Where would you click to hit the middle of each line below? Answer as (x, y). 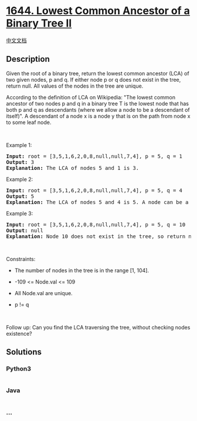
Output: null (25, 230)
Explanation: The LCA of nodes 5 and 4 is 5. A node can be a (97, 202)
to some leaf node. (29, 122)
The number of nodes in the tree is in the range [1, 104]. (82, 270)
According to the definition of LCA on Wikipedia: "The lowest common (91, 97)
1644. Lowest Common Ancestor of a (98, 11)
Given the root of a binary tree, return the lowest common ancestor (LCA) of (98, 73)
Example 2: (20, 179)
